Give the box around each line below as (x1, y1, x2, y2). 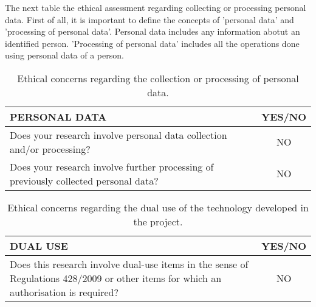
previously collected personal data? (10, 173, 159, 188)
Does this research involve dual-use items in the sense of (10, 256, 249, 271)
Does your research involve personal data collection (10, 127, 227, 142)
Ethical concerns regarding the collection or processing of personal (17, 71, 299, 85)
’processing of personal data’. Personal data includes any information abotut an (5, 25, 300, 38)
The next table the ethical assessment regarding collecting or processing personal (5, 1, 306, 13)
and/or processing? (10, 141, 91, 156)
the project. (133, 214, 183, 228)
